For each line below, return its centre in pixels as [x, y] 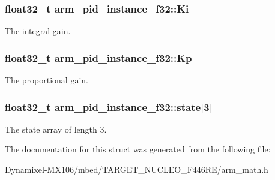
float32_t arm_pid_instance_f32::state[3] [109, 106]
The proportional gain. [47, 80]
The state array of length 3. [56, 129]
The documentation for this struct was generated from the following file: [138, 149]
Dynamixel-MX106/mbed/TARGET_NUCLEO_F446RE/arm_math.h [137, 169]
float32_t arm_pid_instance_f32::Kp [98, 57]
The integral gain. [38, 31]
